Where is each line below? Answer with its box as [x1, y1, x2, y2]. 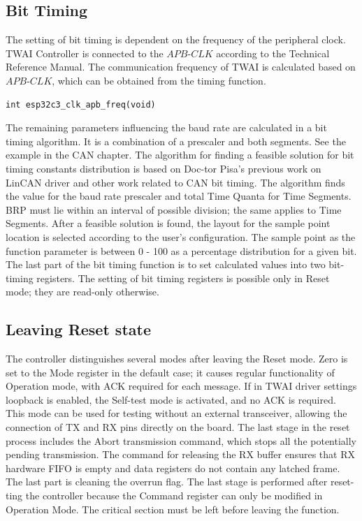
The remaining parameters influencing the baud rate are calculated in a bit [6, 120, 327, 135]
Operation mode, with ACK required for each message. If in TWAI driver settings [6, 379, 357, 393]
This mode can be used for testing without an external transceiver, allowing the [6, 406, 347, 420]
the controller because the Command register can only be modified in [25, 488, 323, 503]
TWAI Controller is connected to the [6, 45, 164, 60]
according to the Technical [216, 45, 330, 60]
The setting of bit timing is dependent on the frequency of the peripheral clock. [6, 32, 346, 47]
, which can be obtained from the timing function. [52, 73, 266, 87]
